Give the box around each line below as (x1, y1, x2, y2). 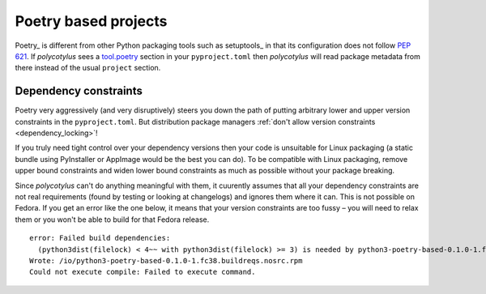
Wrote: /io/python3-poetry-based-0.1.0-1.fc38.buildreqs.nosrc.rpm (29, 256, 303, 265)
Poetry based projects (15, 12, 168, 30)
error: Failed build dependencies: (29, 233, 171, 243)
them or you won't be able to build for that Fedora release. (15, 215, 210, 224)
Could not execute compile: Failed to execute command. (29, 267, 256, 277)
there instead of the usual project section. (15, 63, 161, 73)
